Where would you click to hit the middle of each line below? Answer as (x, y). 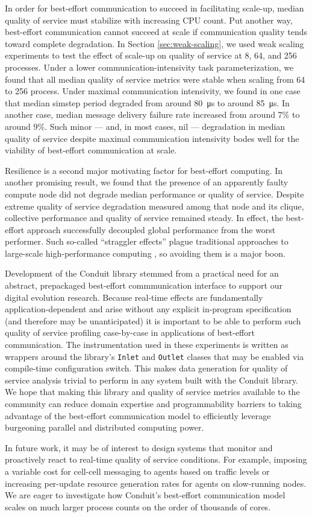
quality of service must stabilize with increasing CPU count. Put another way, (149, 20)
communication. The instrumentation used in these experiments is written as (147, 345)
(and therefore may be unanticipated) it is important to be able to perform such (153, 320)
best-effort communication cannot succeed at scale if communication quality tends (156, 32)
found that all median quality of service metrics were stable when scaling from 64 (155, 79)
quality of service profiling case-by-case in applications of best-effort (130, 332)
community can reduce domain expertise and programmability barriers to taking (153, 404)
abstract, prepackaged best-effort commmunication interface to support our (144, 285)
